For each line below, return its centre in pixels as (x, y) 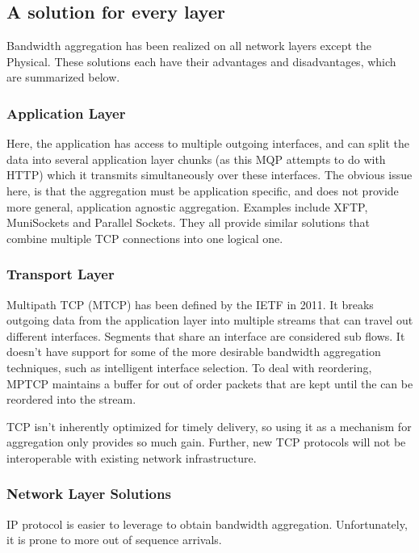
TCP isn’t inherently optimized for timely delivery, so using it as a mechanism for (209, 426)
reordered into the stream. (71, 399)
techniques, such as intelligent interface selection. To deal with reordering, (189, 367)
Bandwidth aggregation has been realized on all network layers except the (189, 46)
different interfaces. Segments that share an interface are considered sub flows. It (206, 335)
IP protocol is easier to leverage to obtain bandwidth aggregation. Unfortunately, (207, 524)
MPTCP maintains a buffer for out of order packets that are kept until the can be (210, 383)
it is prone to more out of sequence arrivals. (114, 540)
